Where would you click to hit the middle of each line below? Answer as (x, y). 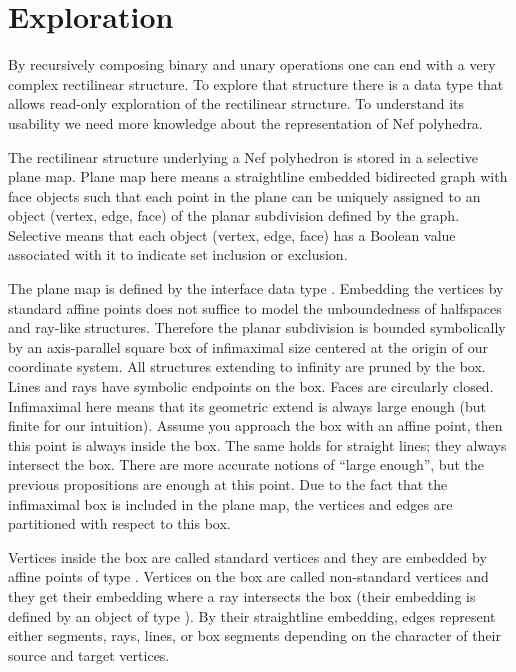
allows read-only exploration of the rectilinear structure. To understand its (236, 103)
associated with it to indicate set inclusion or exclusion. (178, 254)
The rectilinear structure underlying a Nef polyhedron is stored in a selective (243, 156)
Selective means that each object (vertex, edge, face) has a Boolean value (232, 234)
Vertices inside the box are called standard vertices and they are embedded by (247, 556)
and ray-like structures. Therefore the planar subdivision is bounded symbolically (257, 327)
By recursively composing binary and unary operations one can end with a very (252, 64)
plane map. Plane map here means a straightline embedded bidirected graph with (258, 176)
